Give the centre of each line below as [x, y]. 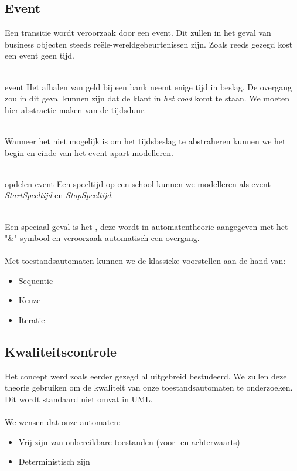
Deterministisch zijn [54, 461]
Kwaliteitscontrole [61, 352]
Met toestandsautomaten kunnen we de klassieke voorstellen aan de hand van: [145, 261]
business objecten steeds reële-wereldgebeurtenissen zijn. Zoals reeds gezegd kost [149, 44]
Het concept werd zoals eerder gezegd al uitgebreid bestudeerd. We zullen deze [146, 376]
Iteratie [32, 320]
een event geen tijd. [40, 55]
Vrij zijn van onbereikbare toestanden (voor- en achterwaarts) [129, 441]
